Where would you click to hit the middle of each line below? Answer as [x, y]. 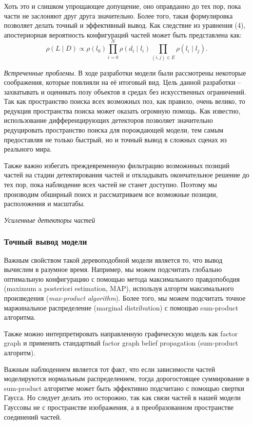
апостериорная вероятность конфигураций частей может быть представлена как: [123, 34]
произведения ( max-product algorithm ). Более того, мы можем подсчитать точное [125, 298]
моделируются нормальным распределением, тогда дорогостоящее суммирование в [127, 378]
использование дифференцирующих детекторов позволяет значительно [108, 120]
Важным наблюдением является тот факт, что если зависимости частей [110, 369]
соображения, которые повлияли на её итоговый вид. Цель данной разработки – [123, 82]
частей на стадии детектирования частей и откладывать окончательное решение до [127, 175]
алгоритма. [20, 317]
